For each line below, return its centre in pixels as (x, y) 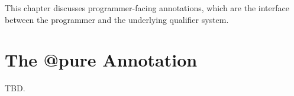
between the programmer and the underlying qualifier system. (117, 19)
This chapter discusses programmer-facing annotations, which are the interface (147, 8)
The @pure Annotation (101, 60)
